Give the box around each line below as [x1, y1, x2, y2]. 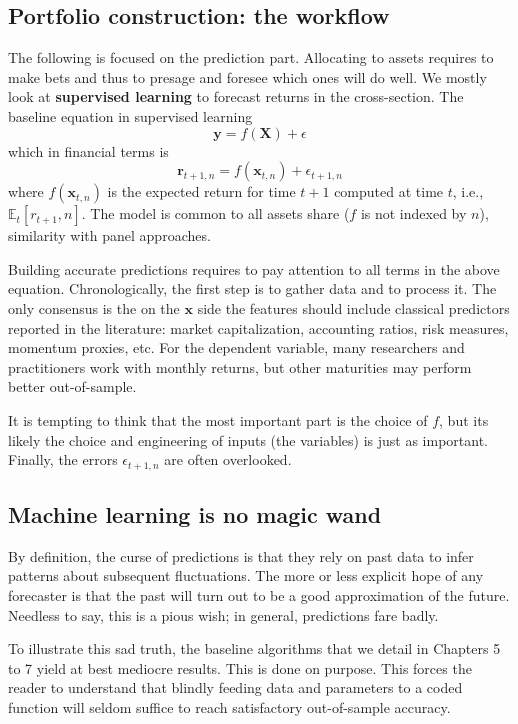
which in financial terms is [8, 140, 169, 161]
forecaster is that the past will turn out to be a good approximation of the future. [8, 584, 510, 605]
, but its [439, 409, 489, 430]
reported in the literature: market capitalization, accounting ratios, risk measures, [8, 317, 509, 338]
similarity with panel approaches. [8, 225, 211, 246]
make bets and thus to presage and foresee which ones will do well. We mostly [8, 66, 487, 87]
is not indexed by [360, 203, 467, 224]
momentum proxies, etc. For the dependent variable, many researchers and [8, 337, 465, 358]
